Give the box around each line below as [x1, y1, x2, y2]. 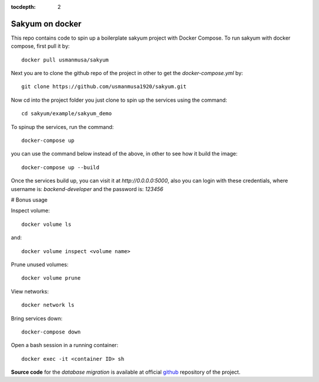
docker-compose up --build [21, 164, 100, 171]
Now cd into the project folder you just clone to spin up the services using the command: [11, 96, 227, 103]
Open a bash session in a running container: [11, 342, 118, 349]
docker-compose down [21, 328, 81, 335]
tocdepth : [11, 4, 36, 10]
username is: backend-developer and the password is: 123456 [11, 185, 164, 192]
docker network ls [21, 302, 75, 309]
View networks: [11, 287, 49, 295]
